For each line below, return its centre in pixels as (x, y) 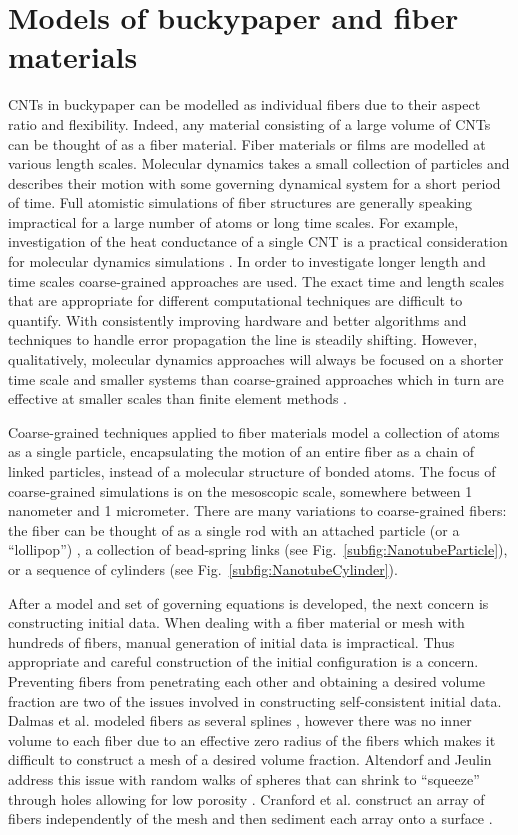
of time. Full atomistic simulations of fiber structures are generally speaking (240, 202)
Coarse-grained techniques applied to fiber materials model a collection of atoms (254, 431)
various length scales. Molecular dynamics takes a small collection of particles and (259, 163)
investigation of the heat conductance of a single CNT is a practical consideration (258, 241)
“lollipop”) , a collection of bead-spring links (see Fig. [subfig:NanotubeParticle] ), (258, 549)
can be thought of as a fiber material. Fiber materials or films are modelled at (247, 143)
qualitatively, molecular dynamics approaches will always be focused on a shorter (256, 359)
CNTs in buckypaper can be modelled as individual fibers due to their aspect (244, 104)
